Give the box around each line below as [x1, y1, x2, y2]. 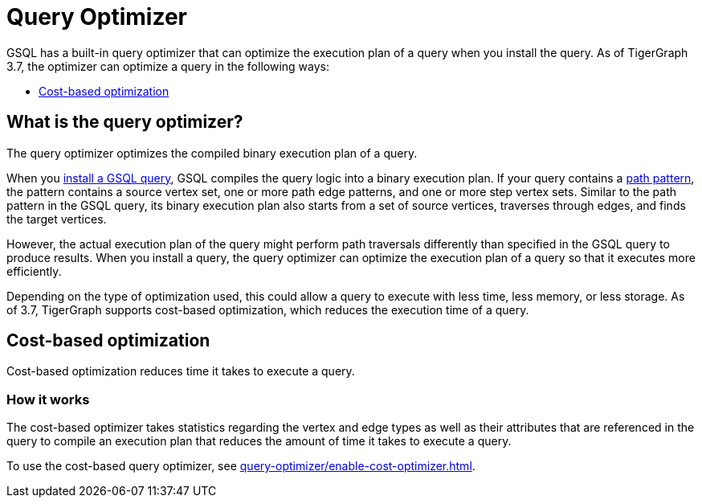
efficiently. [6, 264, 62, 278]
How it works [6, 391, 90, 408]
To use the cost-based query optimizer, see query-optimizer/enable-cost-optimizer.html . [6, 459, 475, 473]
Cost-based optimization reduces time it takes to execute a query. [6, 364, 355, 379]
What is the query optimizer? [6, 112, 243, 133]
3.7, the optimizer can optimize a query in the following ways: [6, 59, 329, 73]
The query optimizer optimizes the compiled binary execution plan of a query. [6, 145, 418, 160]
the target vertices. [6, 211, 107, 226]
